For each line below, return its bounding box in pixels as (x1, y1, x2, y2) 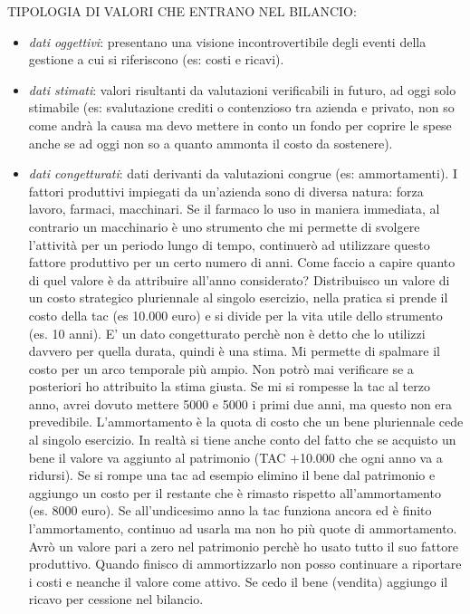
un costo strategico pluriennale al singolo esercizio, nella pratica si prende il (28, 288, 448, 307)
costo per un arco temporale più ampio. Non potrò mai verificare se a (28, 359, 414, 378)
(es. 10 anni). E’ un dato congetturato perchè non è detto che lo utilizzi (28, 323, 426, 342)
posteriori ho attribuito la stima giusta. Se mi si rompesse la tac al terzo (28, 377, 430, 396)
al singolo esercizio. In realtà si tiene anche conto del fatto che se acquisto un (28, 430, 456, 449)
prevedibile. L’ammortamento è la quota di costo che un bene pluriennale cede (28, 412, 464, 431)
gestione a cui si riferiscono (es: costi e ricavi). (28, 50, 284, 69)
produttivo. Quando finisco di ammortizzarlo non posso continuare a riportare (28, 554, 462, 573)
